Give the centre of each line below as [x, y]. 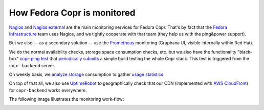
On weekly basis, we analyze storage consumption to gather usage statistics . [87, 74]
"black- [245, 52]
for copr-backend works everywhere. [48, 90]
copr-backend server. [32, 65]
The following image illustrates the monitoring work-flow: [66, 99]
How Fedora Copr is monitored [72, 13]
